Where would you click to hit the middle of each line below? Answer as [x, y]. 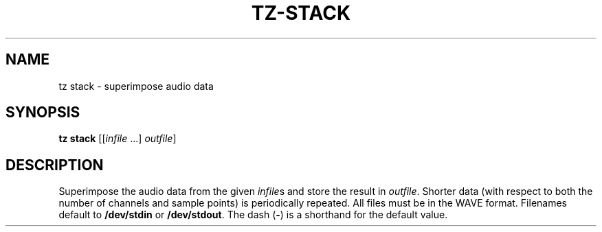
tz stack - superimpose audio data [136, 86]
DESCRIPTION [55, 165]
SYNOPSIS [43, 113]
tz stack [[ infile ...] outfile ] [118, 139]
